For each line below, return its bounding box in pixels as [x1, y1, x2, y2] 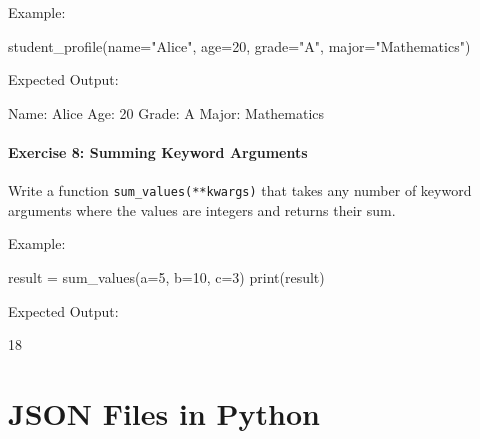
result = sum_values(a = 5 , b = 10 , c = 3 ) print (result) [8, 267, 325, 288]
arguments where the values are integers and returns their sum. [8, 199, 396, 220]
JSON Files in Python [8, 392, 320, 433]
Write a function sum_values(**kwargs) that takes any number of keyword [8, 180, 472, 201]
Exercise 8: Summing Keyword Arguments [8, 141, 308, 162]
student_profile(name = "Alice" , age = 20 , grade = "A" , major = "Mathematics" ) [8, 35, 471, 56]
